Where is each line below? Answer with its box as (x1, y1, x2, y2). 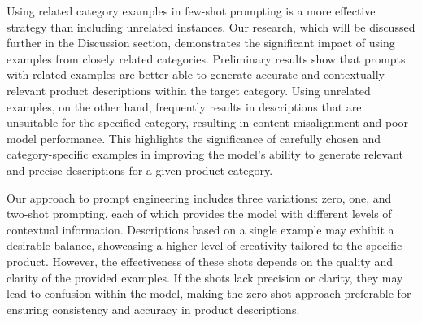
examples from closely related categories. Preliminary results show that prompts (7, 50, 406, 67)
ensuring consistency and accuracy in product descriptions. (7, 300, 300, 317)
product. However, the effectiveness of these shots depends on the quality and (7, 252, 393, 269)
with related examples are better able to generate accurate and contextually (7, 66, 385, 83)
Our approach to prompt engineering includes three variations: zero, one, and (7, 189, 392, 206)
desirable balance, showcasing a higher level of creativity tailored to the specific (7, 237, 402, 254)
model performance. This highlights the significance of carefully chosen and (7, 129, 381, 146)
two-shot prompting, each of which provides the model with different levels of (7, 205, 392, 222)
